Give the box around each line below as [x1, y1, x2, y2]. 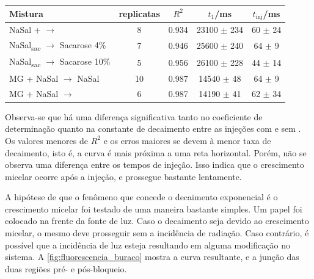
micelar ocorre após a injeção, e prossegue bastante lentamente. [5, 170, 242, 183]
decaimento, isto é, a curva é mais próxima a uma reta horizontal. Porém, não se [5, 146, 307, 159]
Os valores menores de [5, 134, 88, 147]
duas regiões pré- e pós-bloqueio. [5, 262, 127, 275]
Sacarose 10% [59, 55, 111, 68]
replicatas [119, 7, 160, 20]
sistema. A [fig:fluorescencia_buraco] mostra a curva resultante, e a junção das [5, 250, 299, 263]
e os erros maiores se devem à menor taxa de [103, 134, 271, 147]
